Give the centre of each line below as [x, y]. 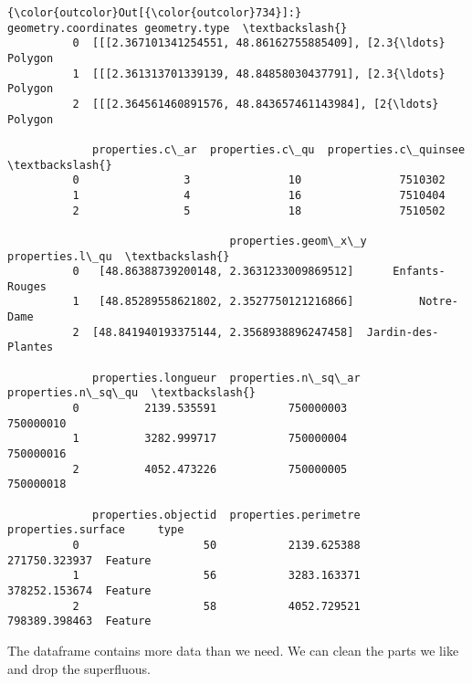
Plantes [31, 347]
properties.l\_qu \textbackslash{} [119, 256]
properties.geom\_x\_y [298, 241]
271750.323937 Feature [79, 560]
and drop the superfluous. [79, 668]
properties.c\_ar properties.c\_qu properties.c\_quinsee [279, 149]
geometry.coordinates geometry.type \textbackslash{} [178, 28]
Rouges [27, 286]
